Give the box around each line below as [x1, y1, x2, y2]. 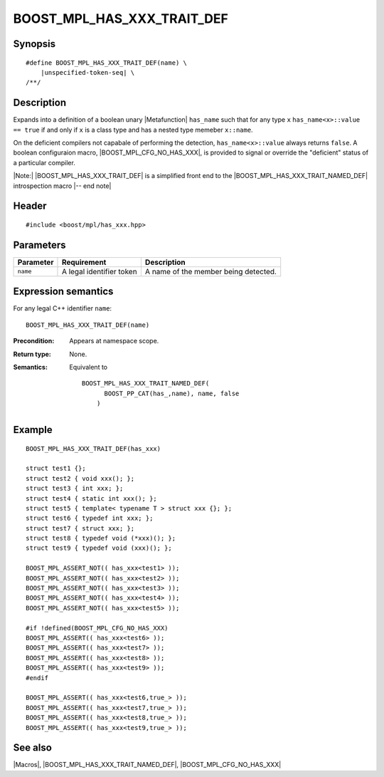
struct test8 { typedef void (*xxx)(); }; [26, 534, 176, 543]
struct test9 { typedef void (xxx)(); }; [26, 544, 172, 552]
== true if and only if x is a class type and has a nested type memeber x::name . [13, 125, 253, 134]
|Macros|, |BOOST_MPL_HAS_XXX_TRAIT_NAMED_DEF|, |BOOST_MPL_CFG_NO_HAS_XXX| [13, 761, 282, 769]
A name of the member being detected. [144, 266, 277, 276]
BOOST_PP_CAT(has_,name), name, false [104, 389, 240, 397]
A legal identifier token [61, 266, 138, 276]
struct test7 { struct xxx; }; [26, 524, 135, 532]
